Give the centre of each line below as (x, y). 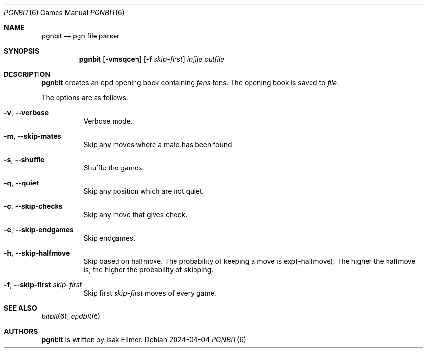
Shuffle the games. (114, 168)
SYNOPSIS (22, 51)
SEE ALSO (20, 308)
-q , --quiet (21, 183)
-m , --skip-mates (33, 136)
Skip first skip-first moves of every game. (150, 293)
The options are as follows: (85, 98)
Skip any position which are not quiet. (144, 191)
